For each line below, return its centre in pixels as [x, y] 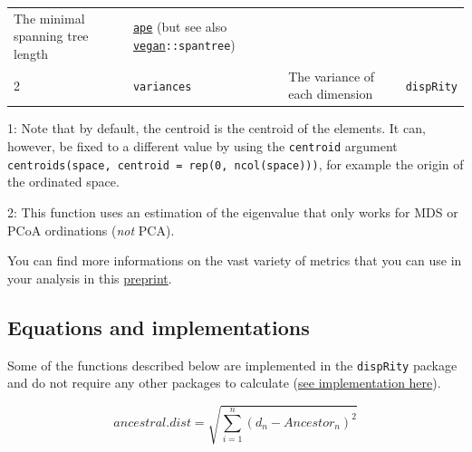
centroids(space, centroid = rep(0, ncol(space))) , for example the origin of [236, 163]
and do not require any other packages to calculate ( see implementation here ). [224, 383]
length [31, 53]
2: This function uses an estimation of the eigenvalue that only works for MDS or [233, 212]
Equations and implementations [159, 327]
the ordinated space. [63, 182]
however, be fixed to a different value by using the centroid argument [202, 146]
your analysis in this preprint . [90, 278]
